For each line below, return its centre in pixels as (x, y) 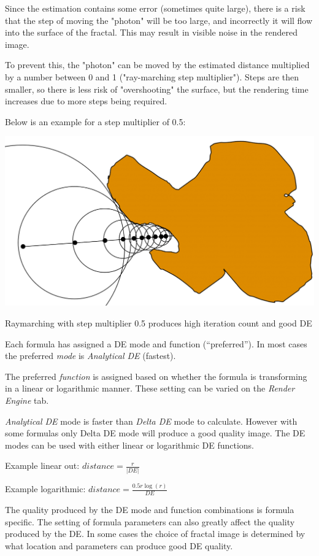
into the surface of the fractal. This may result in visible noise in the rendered (151, 32)
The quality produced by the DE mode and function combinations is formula (150, 509)
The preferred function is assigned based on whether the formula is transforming (156, 376)
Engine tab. (27, 400)
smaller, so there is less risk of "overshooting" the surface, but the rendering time (157, 89)
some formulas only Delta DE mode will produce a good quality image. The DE (155, 433)
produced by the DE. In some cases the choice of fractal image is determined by (155, 534)
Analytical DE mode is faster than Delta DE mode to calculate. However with (151, 421)
